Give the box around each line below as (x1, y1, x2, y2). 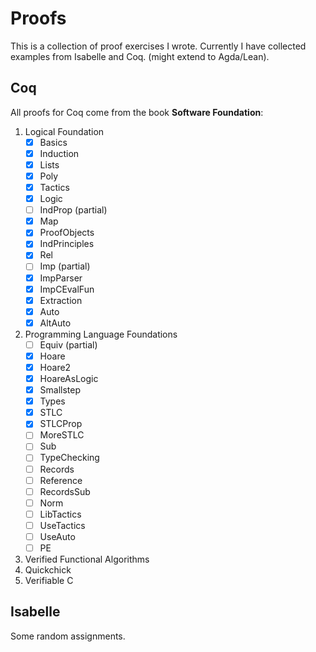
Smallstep (39, 384, 82, 396)
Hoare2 (39, 361, 72, 373)
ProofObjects (39, 227, 95, 239)
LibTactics (39, 508, 82, 520)
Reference (39, 474, 83, 486)
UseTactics (39, 519, 86, 531)
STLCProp (39, 418, 83, 430)
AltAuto (39, 317, 72, 329)
